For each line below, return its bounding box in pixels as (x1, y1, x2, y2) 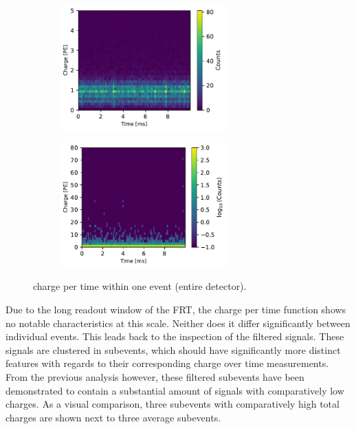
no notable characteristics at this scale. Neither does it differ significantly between (5, 315, 351, 330)
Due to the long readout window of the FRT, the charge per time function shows (5, 302, 346, 316)
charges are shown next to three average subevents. (5, 410, 221, 424)
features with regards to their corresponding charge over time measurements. (5, 356, 329, 370)
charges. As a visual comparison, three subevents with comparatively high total (5, 397, 340, 411)
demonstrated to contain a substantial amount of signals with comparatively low (5, 383, 344, 397)
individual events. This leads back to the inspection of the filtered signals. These (5, 329, 344, 344)
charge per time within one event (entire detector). (33, 279, 247, 293)
